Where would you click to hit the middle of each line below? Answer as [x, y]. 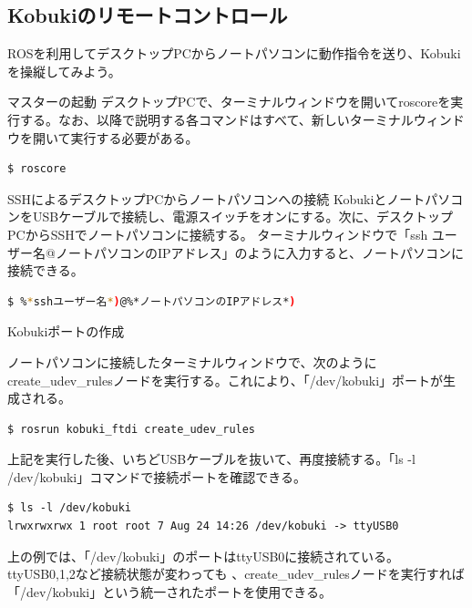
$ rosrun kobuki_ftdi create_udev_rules [132, 429]
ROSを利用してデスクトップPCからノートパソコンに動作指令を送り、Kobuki [234, 53]
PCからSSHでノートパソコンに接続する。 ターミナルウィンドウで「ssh [218, 234]
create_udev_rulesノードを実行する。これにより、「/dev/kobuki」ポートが [226, 380]
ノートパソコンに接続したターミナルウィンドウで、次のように [192, 361]
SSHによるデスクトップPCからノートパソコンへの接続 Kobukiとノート [216, 198]
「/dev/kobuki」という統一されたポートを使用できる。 [169, 591]
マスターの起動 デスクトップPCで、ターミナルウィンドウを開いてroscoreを [229, 102]
